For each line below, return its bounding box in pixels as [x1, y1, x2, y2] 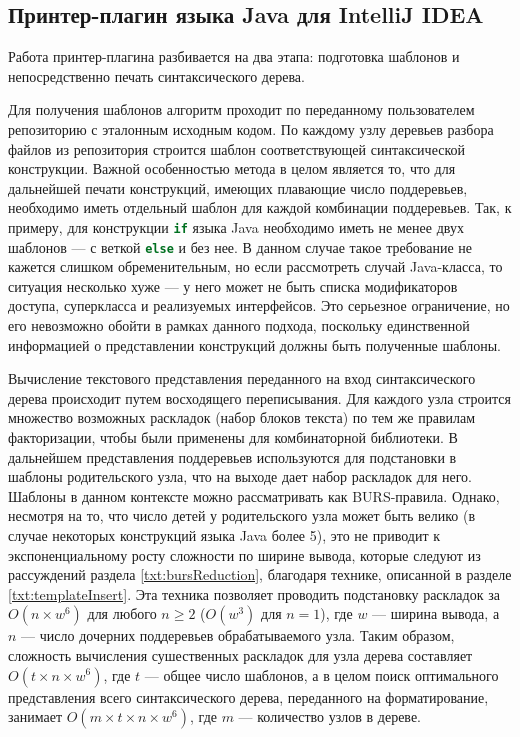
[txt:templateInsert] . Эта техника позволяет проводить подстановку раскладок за [8, 583, 500, 604]
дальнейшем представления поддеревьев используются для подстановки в [8, 446, 457, 467]
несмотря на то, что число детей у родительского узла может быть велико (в [8, 505, 476, 526]
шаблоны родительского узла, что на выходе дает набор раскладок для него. [8, 466, 472, 487]
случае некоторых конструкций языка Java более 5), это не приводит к [8, 524, 440, 545]
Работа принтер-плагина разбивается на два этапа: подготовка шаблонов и [8, 46, 460, 67]
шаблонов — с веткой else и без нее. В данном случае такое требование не [8, 236, 472, 257]
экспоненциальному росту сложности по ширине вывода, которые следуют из [8, 544, 481, 565]
